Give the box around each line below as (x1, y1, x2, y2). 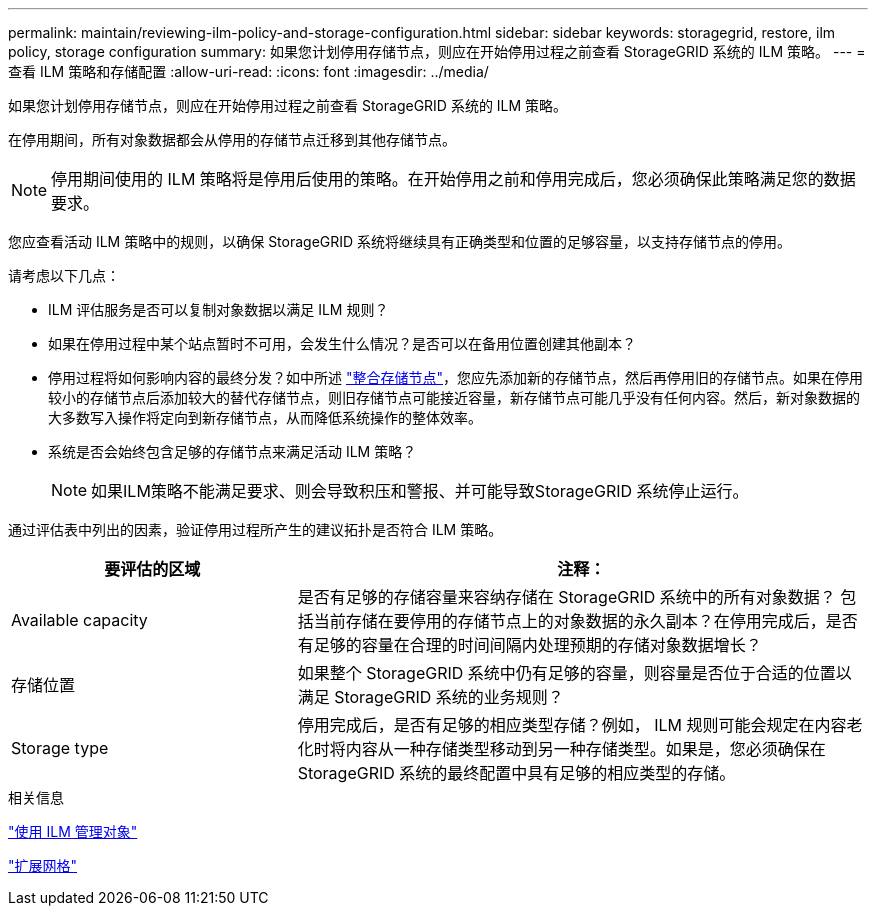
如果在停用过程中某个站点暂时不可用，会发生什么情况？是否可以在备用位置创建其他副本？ (48, 335, 636, 352)
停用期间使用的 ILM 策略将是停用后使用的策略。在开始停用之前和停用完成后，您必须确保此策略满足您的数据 (51, 169, 856, 189)
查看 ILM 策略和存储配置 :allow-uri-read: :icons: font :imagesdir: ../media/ (8, 63, 489, 80)
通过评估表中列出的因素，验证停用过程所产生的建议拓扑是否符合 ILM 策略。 (8, 521, 503, 538)
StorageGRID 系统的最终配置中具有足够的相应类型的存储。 (297, 763, 736, 783)
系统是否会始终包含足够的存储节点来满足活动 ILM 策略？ (48, 443, 417, 460)
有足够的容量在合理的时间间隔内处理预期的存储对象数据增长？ (297, 635, 762, 655)
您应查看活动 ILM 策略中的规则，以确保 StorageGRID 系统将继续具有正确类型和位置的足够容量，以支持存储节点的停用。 (8, 233, 792, 250)
